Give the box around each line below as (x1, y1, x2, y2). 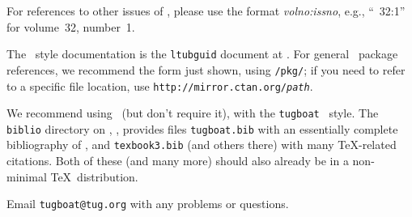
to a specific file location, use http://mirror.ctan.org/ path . (6, 77, 313, 94)
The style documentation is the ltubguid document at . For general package (6, 45, 398, 62)
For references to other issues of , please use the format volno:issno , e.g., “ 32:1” (6, 2, 406, 19)
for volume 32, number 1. (6, 18, 135, 35)
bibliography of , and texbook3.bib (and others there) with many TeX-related (6, 136, 397, 153)
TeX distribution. (50, 168, 138, 185)
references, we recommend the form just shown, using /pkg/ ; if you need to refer (6, 61, 406, 78)
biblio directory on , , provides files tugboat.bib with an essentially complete (6, 120, 398, 137)
